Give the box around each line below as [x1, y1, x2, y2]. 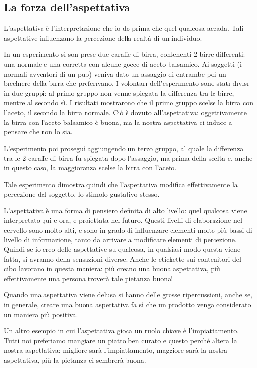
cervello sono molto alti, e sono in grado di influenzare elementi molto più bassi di [4, 224, 252, 235]
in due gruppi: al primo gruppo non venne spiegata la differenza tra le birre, [4, 87, 234, 98]
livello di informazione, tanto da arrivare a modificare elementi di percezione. [4, 234, 237, 245]
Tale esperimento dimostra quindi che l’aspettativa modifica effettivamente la [4, 179, 238, 189]
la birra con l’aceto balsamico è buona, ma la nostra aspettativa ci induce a [4, 117, 232, 127]
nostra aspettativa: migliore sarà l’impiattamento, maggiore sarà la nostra [4, 345, 228, 355]
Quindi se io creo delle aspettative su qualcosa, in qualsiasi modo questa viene [4, 244, 241, 254]
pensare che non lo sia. [4, 126, 73, 137]
